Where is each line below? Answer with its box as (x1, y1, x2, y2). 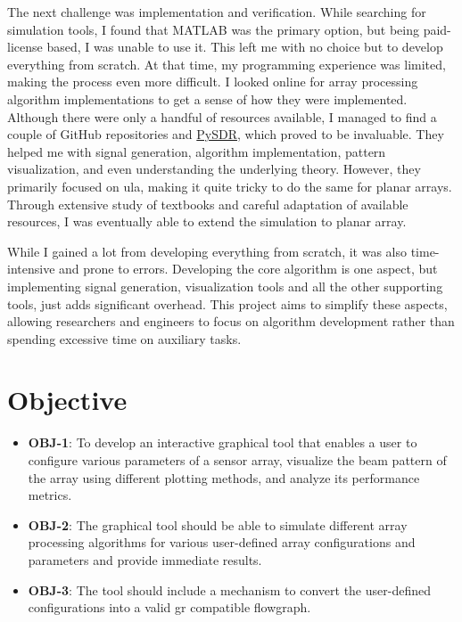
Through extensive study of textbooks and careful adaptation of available (7, 194, 408, 213)
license (7, 37, 43, 56)
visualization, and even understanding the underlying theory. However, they (7, 160, 421, 178)
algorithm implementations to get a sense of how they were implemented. (7, 89, 408, 108)
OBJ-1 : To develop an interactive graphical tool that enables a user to (28, 433, 417, 452)
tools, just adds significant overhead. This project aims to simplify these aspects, (7, 294, 448, 313)
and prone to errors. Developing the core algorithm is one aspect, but (59, 259, 438, 278)
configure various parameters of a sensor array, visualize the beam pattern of (28, 451, 447, 469)
